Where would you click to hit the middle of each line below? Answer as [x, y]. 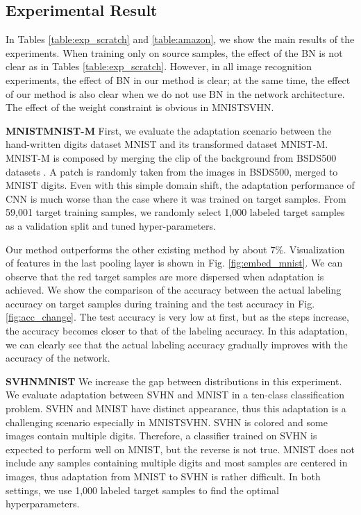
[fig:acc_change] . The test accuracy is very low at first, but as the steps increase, [177, 317]
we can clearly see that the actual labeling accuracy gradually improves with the [177, 344]
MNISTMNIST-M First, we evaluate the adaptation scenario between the [169, 130]
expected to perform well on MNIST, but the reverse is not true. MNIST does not [180, 449]
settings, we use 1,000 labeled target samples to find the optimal [142, 490]
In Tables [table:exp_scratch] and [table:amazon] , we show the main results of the [180, 39]
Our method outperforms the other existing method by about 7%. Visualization [175, 249]
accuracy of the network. [58, 358]
